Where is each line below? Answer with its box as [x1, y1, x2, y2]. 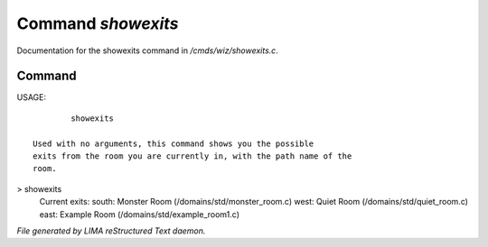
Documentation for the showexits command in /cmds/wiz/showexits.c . [16, 45, 279, 56]
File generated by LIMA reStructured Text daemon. [16, 225, 206, 236]
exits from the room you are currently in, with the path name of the [33, 151, 352, 161]
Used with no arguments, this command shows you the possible [33, 138, 314, 149]
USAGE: [16, 92, 47, 103]
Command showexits [16, 14, 179, 33]
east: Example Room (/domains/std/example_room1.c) [39, 208, 239, 220]
